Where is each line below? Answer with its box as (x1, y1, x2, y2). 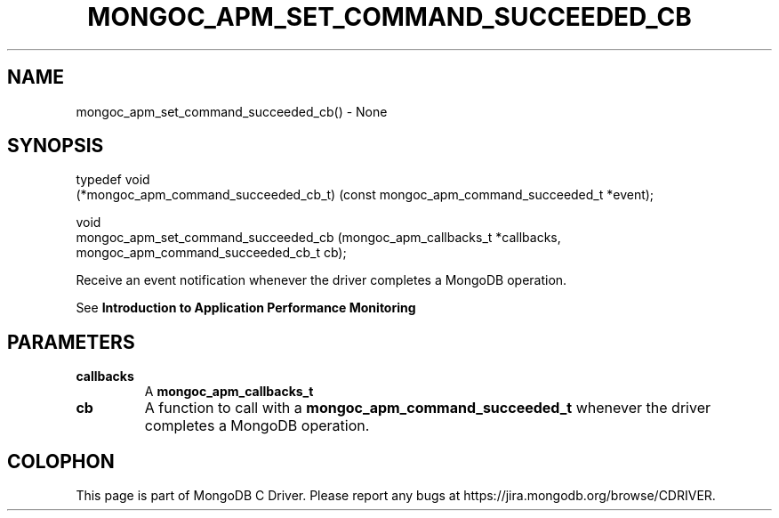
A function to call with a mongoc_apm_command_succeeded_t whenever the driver (144, 399, 711, 417)
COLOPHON (7, 449, 115, 473)
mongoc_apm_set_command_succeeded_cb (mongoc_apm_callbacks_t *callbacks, (76, 230, 561, 246)
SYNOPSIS (7, 134, 104, 158)
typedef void (76, 172, 150, 188)
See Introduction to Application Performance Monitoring (76, 300, 416, 316)
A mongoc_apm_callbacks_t (144, 384, 314, 400)
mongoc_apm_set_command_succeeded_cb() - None (76, 103, 388, 119)
